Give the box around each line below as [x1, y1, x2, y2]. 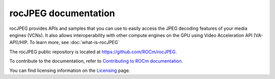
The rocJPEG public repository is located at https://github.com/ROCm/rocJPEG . [9, 49, 177, 55]
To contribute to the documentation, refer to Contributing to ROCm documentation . [9, 58, 183, 64]
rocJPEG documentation [9, 8, 116, 19]
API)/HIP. [9, 39, 29, 46]
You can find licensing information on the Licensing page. [9, 67, 130, 73]
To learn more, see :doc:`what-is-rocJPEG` [30, 39, 120, 46]
